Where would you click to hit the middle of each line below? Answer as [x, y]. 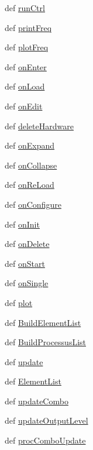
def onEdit [24, 106]
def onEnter [26, 66]
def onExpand [30, 145]
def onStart [25, 263]
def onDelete [27, 244]
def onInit [22, 224]
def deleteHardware [39, 126]
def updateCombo [37, 401]
